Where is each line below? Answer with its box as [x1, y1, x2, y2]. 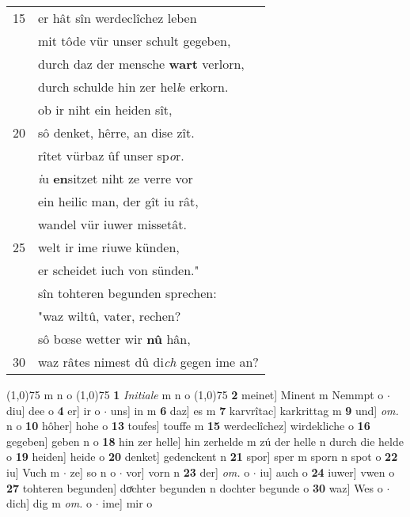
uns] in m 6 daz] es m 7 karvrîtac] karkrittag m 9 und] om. [110, 402, 399, 418]
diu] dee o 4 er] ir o [6, 402, 101, 418]
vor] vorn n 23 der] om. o [126, 463, 250, 480]
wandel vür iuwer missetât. [38, 215, 187, 233]
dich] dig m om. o [6, 495, 93, 511]
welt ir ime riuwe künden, [38, 238, 180, 256]
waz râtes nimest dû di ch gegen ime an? [38, 353, 259, 371]
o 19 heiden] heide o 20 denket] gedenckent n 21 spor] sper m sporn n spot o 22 [6, 448, 398, 465]
